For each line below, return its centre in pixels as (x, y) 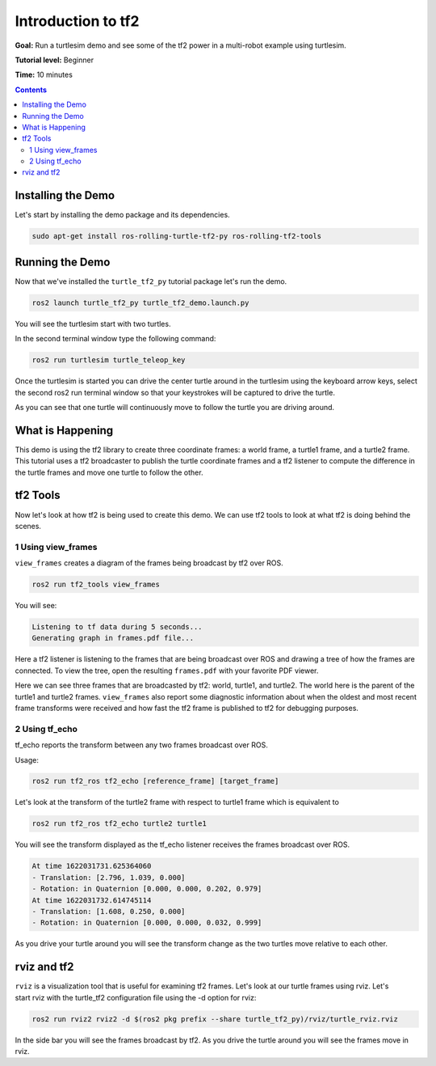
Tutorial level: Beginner (55, 60)
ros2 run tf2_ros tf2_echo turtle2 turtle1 (119, 824)
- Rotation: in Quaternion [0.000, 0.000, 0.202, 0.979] (147, 889)
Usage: (27, 759)
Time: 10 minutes (44, 75)
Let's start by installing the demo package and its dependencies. (122, 215)
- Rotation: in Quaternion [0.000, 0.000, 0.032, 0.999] (147, 923)
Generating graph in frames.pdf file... (113, 638)
